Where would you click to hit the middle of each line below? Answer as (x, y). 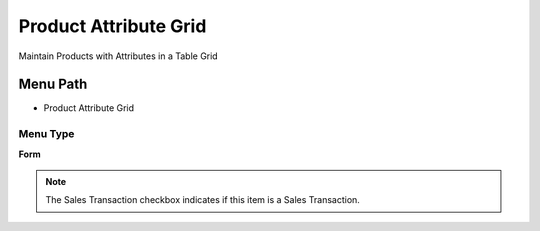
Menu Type (46, 134)
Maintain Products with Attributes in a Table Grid (118, 56)
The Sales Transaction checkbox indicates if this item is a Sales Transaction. (202, 200)
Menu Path (53, 84)
